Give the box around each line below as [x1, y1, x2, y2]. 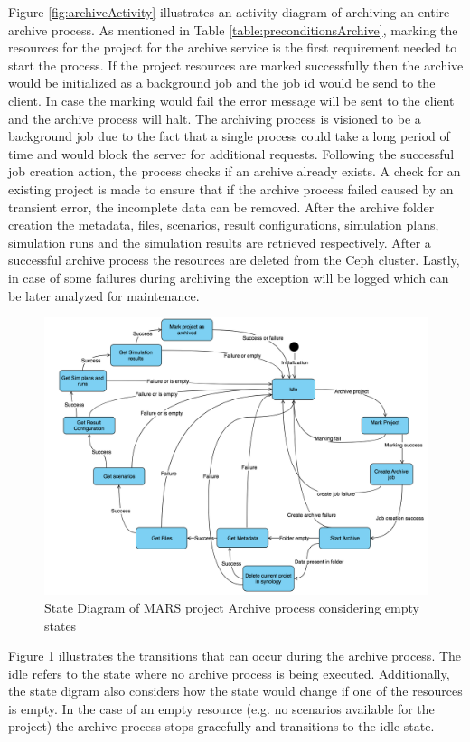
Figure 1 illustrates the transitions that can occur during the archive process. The [8, 646, 462, 665]
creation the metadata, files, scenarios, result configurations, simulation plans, [8, 215, 439, 234]
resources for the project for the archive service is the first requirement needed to [8, 38, 457, 57]
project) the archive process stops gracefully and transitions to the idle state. [8, 717, 435, 736]
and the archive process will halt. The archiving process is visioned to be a [8, 108, 421, 127]
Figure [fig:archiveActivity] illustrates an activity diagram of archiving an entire [8, 3, 450, 21]
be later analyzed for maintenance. [8, 286, 200, 305]
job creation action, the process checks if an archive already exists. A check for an [8, 162, 461, 181]
